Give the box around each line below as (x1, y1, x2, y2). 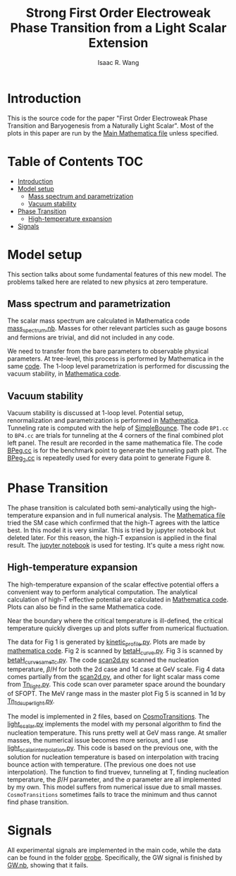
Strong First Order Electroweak (25, 5, 211, 21)
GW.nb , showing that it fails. (7, 861, 89, 870)
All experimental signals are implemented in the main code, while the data (7, 846, 221, 855)
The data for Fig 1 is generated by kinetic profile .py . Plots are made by (7, 637, 206, 647)
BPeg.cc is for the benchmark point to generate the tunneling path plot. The (7, 446, 227, 455)
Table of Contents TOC (7, 153, 144, 169)
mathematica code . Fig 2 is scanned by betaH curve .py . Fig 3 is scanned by (7, 647, 223, 657)
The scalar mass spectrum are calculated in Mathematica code (7, 316, 190, 325)
